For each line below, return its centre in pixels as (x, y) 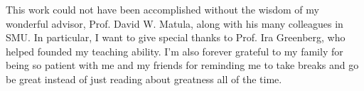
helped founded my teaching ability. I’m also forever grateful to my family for (175, 51)
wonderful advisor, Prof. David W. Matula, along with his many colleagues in (175, 23)
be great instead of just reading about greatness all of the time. (144, 79)
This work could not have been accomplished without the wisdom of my (162, 9)
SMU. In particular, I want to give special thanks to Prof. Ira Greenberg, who (176, 37)
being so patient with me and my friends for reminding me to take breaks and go (182, 65)
